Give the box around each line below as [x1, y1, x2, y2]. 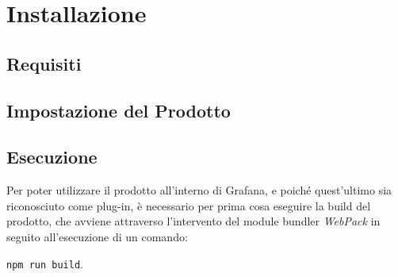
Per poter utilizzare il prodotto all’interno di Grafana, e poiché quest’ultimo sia [6, 182, 392, 198]
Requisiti [6, 51, 82, 75]
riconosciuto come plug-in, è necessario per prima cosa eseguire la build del [6, 197, 371, 214]
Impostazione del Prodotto [6, 98, 231, 122]
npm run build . [6, 255, 83, 271]
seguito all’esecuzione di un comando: [6, 228, 188, 244]
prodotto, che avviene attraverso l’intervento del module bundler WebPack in [6, 213, 381, 229]
